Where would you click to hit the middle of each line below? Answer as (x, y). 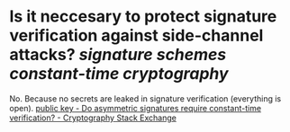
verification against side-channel (136, 35)
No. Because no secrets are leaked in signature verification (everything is (145, 98)
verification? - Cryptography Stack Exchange (93, 118)
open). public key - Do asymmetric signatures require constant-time (136, 108)
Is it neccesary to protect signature (143, 17)
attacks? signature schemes (118, 55)
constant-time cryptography (119, 74)
